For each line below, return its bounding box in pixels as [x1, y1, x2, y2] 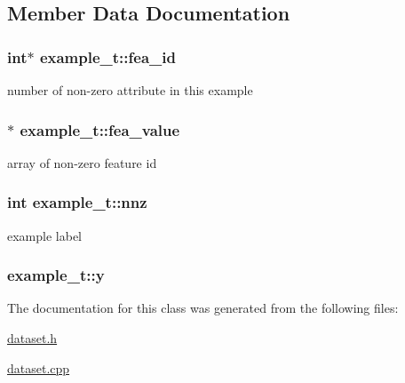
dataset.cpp [7, 358, 70, 377]
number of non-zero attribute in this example [7, 81, 253, 99]
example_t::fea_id [39, 45, 176, 68]
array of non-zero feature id [7, 153, 157, 172]
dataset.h [7, 329, 58, 347]
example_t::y [7, 264, 105, 286]
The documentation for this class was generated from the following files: [7, 299, 399, 317]
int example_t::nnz [7, 191, 147, 213]
